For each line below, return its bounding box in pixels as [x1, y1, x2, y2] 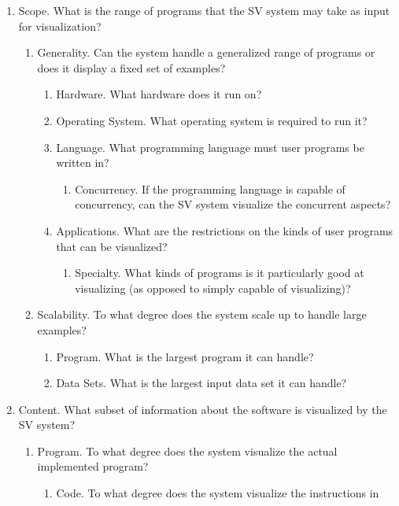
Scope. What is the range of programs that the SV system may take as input [18, 2, 390, 18]
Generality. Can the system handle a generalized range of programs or [37, 44, 375, 61]
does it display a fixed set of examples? [37, 59, 226, 76]
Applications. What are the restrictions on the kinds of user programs [56, 222, 393, 238]
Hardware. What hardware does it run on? [56, 86, 262, 102]
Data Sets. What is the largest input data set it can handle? [56, 375, 347, 391]
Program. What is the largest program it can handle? [56, 348, 314, 364]
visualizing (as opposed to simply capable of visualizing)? [75, 279, 351, 296]
